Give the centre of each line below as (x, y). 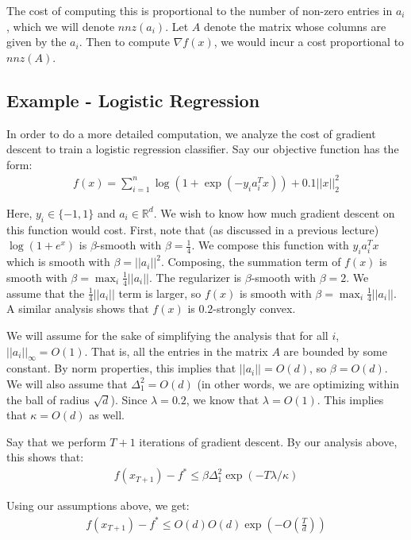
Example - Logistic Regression (133, 100)
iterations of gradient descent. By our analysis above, (268, 441)
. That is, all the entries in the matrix (176, 351)
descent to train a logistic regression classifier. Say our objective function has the (203, 149)
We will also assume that (67, 383)
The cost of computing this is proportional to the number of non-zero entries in (200, 10)
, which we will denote (61, 26)
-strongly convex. (254, 309)
